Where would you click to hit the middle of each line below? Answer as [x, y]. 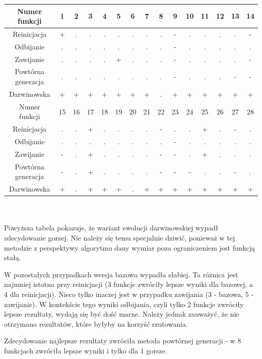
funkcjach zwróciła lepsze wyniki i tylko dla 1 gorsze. [86, 350]
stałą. [13, 257]
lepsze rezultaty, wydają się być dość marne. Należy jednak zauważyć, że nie [122, 314]
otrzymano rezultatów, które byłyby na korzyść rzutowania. [96, 323]
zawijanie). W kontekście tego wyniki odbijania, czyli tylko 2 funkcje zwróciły [124, 304]
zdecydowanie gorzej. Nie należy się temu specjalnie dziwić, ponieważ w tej [120, 238]
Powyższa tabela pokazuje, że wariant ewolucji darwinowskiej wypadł [111, 228]
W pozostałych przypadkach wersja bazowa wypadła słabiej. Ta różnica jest [121, 274]
